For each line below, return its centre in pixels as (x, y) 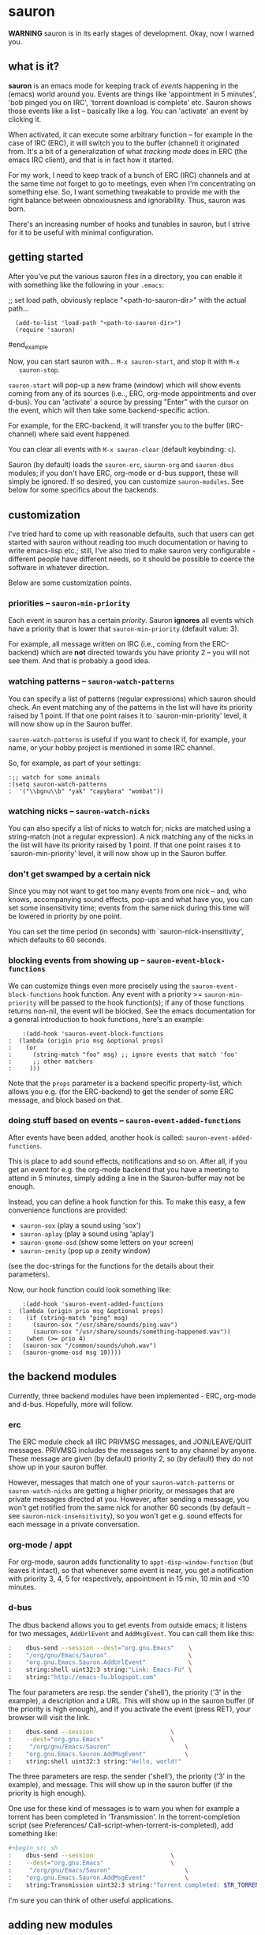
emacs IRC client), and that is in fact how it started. (91, 160)
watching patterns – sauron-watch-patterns (91, 681)
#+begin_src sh (33, 1848)
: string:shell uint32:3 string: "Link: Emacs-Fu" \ (100, 1670)
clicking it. (25, 119)
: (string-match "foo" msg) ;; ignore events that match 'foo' (123, 1054)
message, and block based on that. (65, 1100)
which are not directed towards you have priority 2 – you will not (145, 653)
